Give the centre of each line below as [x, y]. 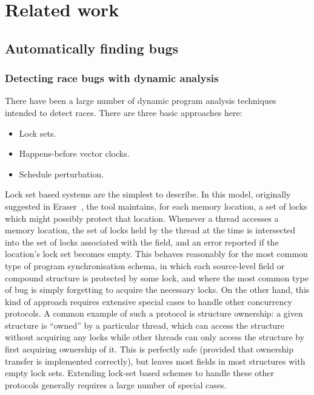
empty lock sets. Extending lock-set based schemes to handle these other [140, 373]
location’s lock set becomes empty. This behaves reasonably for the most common [156, 254]
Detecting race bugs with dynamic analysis [112, 78]
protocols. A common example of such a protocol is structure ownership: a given [154, 313]
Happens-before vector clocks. [74, 153]
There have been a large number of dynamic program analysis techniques [141, 101]
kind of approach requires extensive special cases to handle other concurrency [149, 301]
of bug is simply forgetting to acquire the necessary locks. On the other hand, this [157, 290]
